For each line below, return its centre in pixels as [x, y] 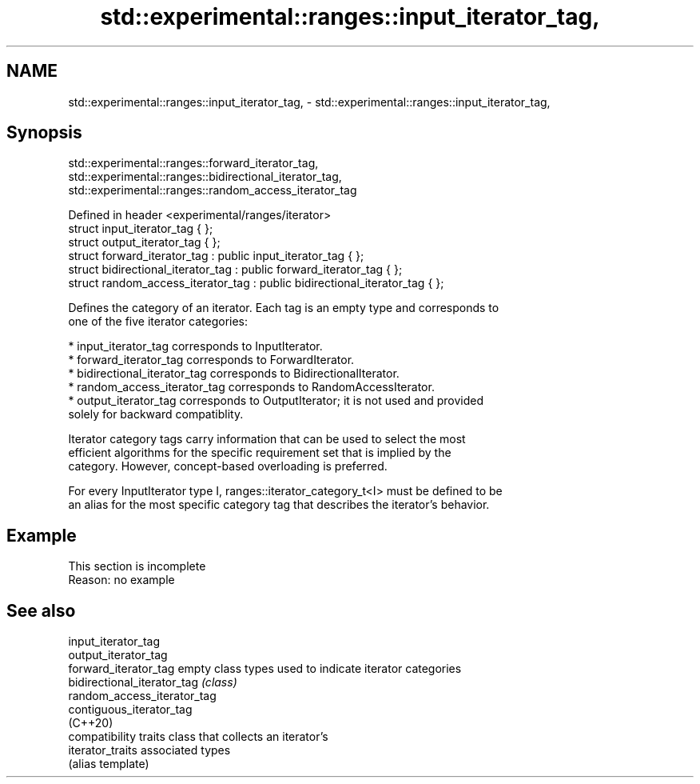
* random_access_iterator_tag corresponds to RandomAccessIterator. [251, 387]
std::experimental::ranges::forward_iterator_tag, [193, 163]
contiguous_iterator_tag [130, 710]
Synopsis [44, 133]
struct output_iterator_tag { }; [144, 242]
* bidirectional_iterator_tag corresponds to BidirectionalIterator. [234, 374]
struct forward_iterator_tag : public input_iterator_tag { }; [216, 256]
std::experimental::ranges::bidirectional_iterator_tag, [205, 177]
